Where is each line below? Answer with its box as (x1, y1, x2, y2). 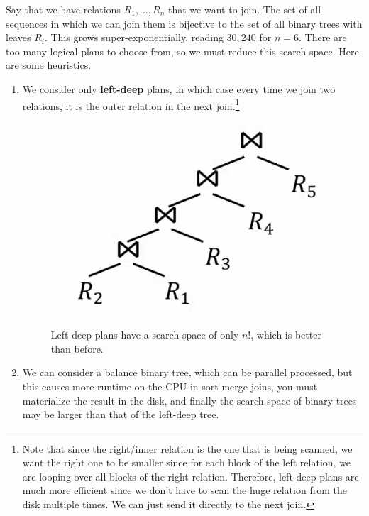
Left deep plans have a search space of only (50, 327, 239, 342)
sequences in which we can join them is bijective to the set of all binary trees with (6, 16, 363, 31)
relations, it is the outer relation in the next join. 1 (22, 96, 240, 113)
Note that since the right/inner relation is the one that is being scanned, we (22, 441, 353, 456)
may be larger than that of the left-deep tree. (22, 407, 219, 422)
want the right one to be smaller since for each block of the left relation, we (22, 455, 351, 470)
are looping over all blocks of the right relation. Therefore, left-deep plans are (22, 468, 359, 483)
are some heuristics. (6, 57, 92, 72)
